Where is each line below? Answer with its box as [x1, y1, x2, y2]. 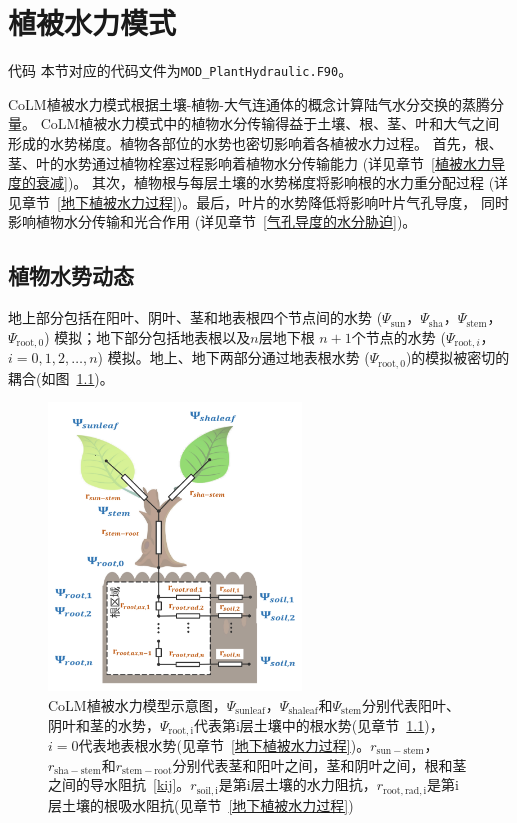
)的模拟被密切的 [405, 347, 510, 368]
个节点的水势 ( [351, 326, 446, 347]
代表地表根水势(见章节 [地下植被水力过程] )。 [78, 734, 371, 755]
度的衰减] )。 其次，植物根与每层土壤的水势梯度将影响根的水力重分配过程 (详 [8, 172, 509, 193]
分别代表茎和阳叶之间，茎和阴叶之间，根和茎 [172, 754, 467, 775]
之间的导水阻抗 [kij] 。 [48, 774, 191, 795]
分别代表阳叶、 [362, 694, 461, 715]
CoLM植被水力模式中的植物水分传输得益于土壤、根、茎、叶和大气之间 [40, 113, 500, 134]
